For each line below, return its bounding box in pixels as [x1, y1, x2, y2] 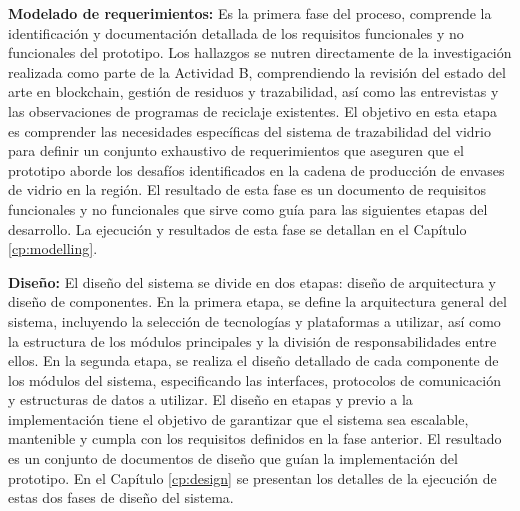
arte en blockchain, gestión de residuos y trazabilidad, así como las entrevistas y [8, 81, 499, 102]
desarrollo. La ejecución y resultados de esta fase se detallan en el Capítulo [8, 218, 467, 239]
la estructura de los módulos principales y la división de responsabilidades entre [8, 330, 497, 351]
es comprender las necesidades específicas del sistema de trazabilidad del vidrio [8, 120, 491, 141]
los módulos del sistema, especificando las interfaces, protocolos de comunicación [8, 369, 501, 390]
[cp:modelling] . [8, 238, 98, 259]
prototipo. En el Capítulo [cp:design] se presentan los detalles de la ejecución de [8, 467, 497, 488]
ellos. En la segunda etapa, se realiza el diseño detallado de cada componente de [8, 350, 499, 371]
